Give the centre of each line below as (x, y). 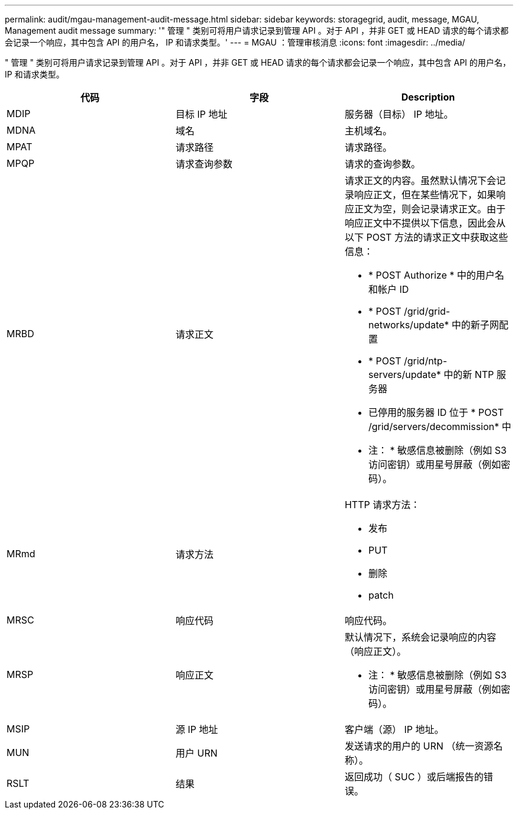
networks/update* (409, 325)
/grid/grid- (427, 311)
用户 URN (196, 753)
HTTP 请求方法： (382, 505)
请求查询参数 (204, 164)
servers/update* (404, 374)
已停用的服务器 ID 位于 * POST (436, 412)
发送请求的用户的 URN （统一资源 (419, 746)
